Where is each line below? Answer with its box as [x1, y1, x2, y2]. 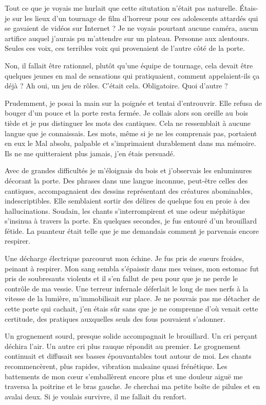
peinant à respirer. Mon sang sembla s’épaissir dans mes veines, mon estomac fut [5, 263, 259, 273]
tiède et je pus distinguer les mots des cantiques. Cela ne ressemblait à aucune [5, 117, 251, 128]
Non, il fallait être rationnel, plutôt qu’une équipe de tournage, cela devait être [5, 60, 253, 70]
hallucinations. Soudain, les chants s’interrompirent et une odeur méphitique [5, 205, 245, 216]
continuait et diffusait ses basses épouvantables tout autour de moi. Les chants [5, 351, 252, 361]
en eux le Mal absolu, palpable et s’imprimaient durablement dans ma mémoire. [5, 138, 256, 149]
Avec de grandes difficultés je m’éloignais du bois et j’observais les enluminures [5, 165, 252, 176]
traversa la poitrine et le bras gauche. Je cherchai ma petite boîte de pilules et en [5, 381, 260, 392]
